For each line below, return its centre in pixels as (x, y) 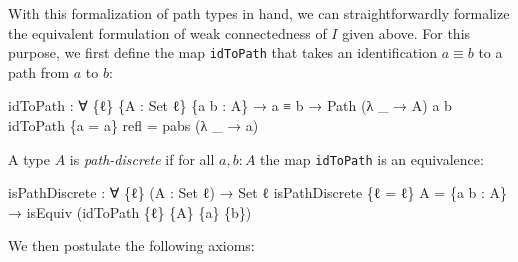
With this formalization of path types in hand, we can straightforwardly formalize (259, 13)
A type (29, 158)
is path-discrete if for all (142, 158)
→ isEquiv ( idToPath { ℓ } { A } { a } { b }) (130, 211)
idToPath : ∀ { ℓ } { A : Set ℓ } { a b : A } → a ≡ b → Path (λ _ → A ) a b (230, 105)
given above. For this (406, 32)
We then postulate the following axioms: (131, 245)
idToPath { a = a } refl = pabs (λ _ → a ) (133, 125)
